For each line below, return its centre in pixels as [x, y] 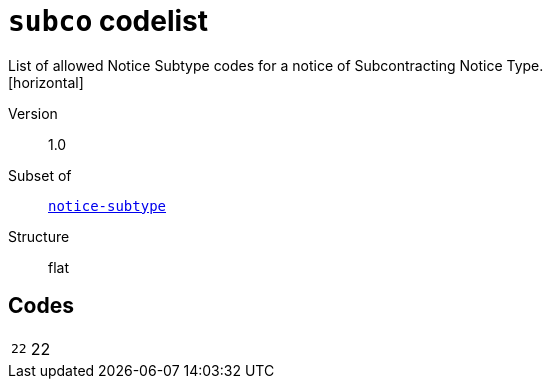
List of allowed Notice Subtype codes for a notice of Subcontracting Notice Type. [276, 65]
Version [33, 113]
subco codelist [108, 21]
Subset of [40, 175]
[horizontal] [46, 82]
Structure [39, 236]
